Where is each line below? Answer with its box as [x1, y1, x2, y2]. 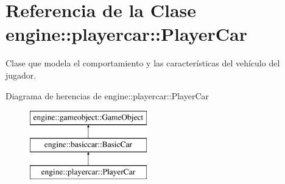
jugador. [5, 68, 37, 81]
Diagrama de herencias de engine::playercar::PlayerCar [5, 89, 209, 102]
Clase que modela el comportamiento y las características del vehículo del [5, 57, 280, 69]
